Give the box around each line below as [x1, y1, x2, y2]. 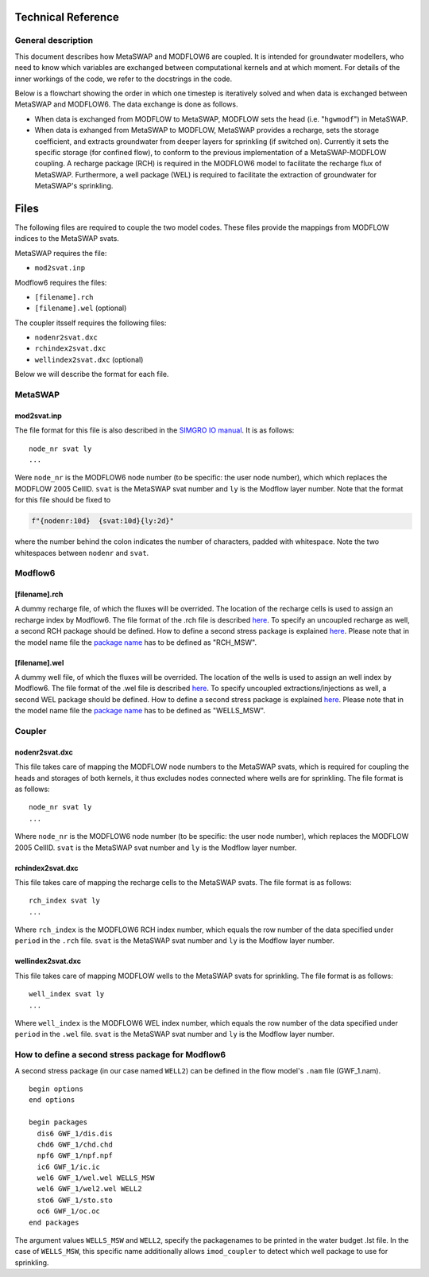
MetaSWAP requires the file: [14, 248, 107, 258]
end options [29, 1096, 75, 1104]
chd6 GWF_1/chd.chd [37, 1139, 113, 1149]
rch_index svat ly [29, 896, 101, 906]
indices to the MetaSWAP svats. [14, 234, 119, 243]
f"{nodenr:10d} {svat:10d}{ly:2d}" [31, 517, 175, 526]
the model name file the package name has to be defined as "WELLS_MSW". [14, 706, 266, 716]
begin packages [29, 1118, 88, 1127]
